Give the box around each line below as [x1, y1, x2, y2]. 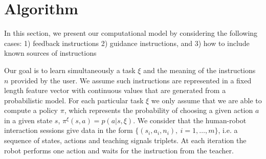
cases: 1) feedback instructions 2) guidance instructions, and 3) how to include [4, 37, 250, 48]
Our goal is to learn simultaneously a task [4, 64, 136, 75]
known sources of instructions [4, 48, 97, 58]
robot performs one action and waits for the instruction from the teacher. [4, 145, 234, 155]
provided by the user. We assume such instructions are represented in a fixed [11, 75, 252, 85]
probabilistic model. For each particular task [4, 95, 144, 105]
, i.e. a [218, 125, 238, 135]
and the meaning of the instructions [143, 64, 256, 75]
